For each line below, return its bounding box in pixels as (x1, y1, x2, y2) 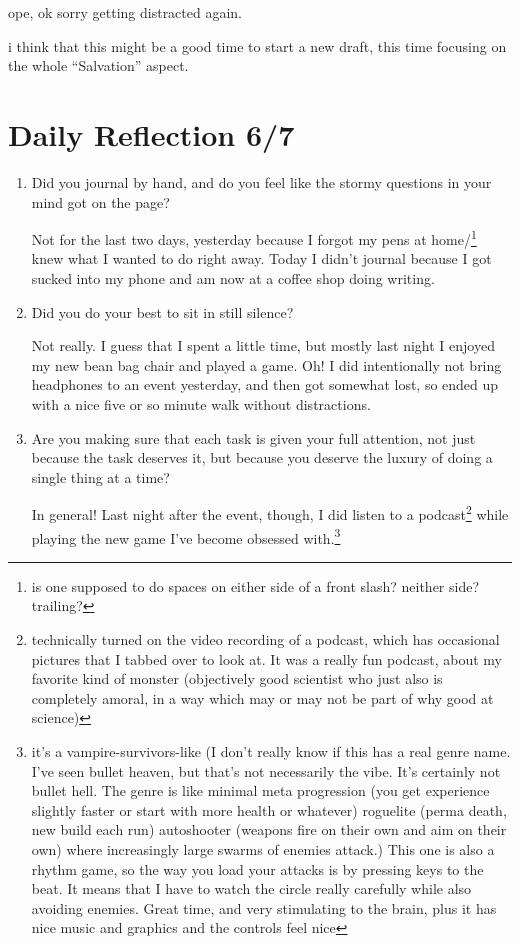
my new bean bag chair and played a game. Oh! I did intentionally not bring (31, 354, 502, 375)
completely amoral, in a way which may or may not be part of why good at (31, 687, 494, 708)
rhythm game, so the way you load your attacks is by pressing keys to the (31, 858, 484, 879)
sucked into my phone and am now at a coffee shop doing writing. (31, 267, 435, 288)
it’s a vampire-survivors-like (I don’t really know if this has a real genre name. (31, 740, 511, 761)
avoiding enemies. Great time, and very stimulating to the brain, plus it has (31, 897, 497, 918)
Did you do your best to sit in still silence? (31, 301, 294, 322)
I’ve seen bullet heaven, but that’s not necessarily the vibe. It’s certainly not (31, 760, 501, 781)
